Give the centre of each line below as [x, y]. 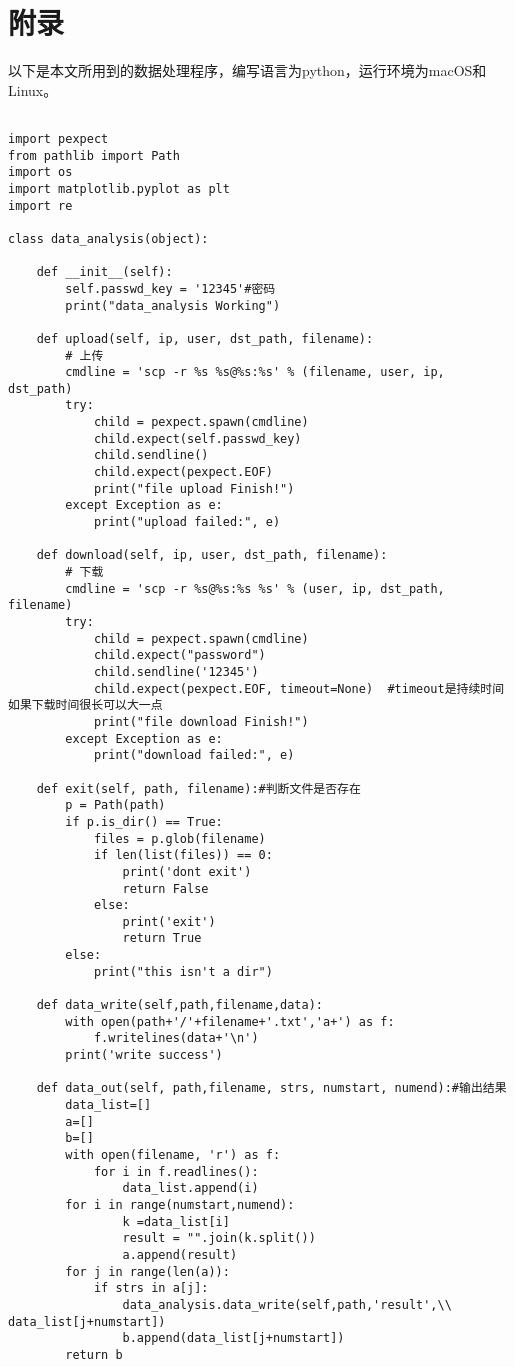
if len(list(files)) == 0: [183, 855]
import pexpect [58, 138]
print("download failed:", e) [194, 755]
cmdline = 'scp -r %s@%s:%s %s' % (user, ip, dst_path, [255, 588]
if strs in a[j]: [151, 1288]
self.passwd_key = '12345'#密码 [170, 288]
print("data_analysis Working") [173, 305]
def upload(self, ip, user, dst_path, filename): [205, 338]
